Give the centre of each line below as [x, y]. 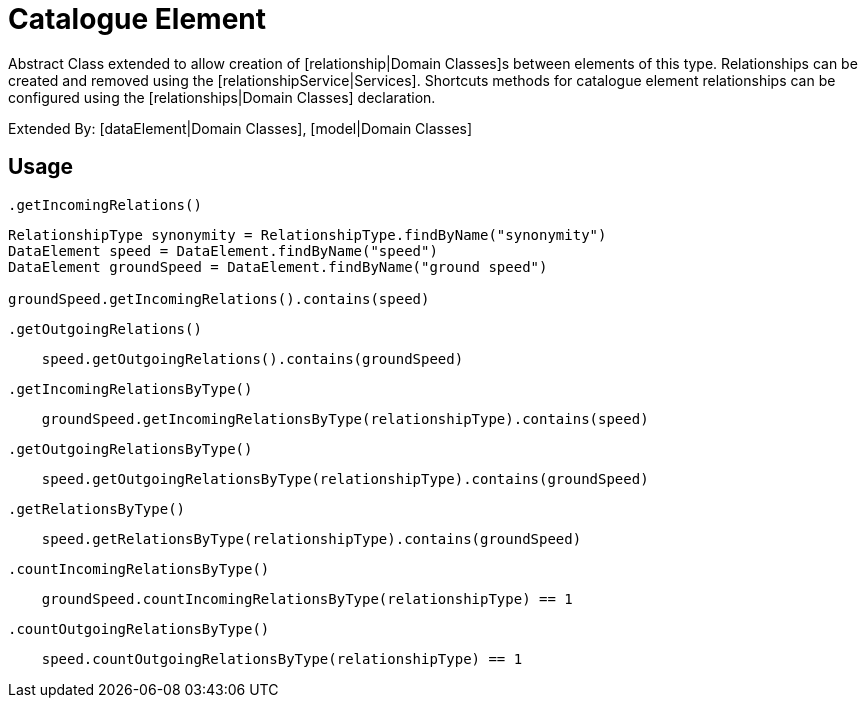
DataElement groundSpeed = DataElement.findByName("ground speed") [278, 266]
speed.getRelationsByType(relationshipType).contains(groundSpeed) [311, 538]
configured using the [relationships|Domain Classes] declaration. [222, 97]
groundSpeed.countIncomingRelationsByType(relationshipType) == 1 [307, 598]
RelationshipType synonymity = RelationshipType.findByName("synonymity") [307, 234]
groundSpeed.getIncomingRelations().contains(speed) [219, 298]
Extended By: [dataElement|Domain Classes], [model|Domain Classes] [240, 128]
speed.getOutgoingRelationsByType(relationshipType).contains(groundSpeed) [345, 478]
